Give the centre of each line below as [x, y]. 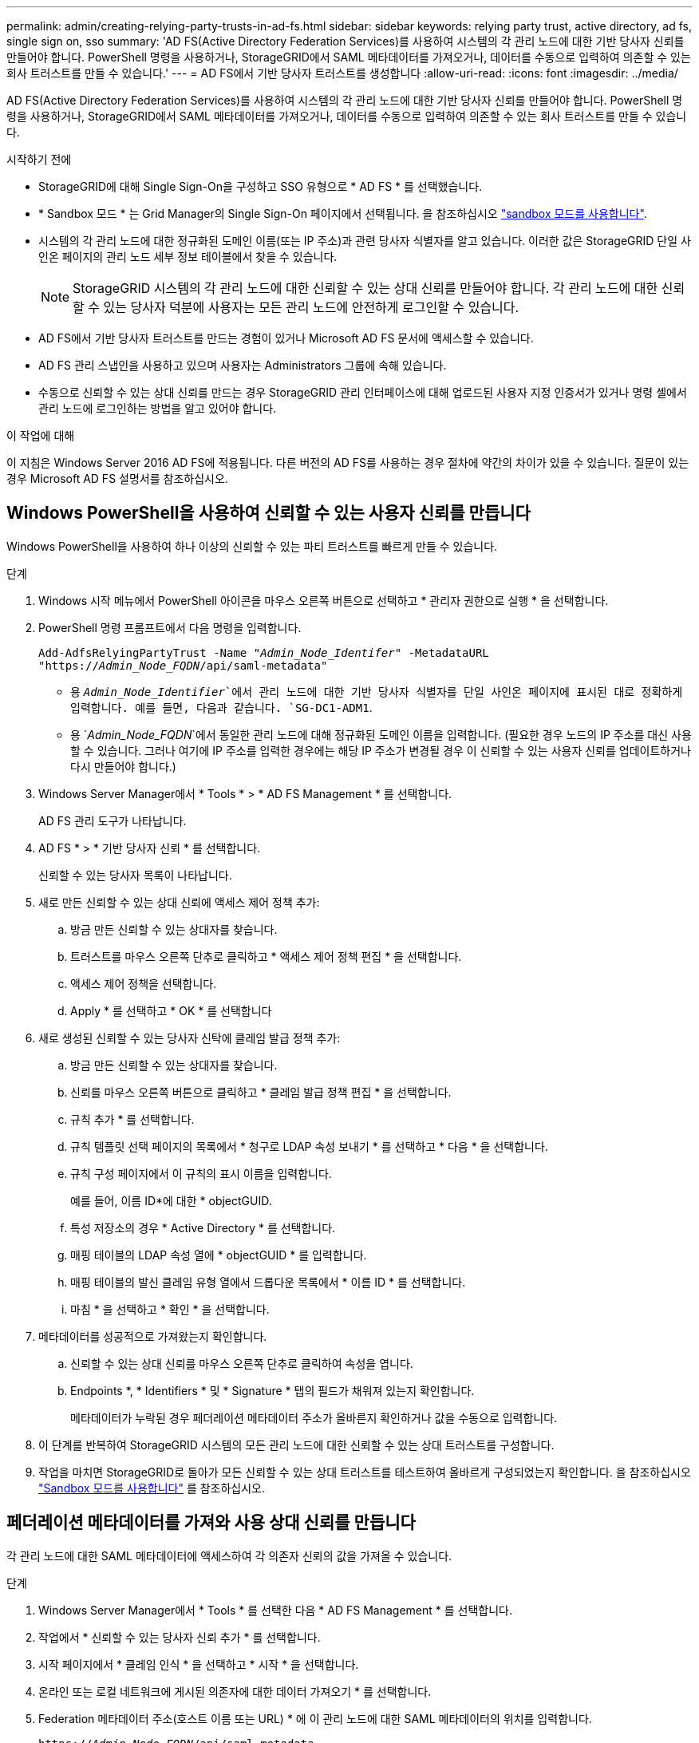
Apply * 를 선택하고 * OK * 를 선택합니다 [171, 1010]
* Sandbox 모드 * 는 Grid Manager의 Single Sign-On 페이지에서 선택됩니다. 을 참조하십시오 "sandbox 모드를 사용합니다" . [343, 213]
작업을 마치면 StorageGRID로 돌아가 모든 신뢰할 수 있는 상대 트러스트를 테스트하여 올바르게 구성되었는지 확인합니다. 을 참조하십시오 [365, 1472]
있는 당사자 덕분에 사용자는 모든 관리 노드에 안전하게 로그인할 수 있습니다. [311, 307]
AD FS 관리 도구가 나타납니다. [113, 820]
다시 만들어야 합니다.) [123, 766]
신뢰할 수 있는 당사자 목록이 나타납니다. [135, 875]
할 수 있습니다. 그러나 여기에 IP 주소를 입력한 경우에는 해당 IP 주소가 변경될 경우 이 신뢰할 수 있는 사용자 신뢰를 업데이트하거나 [381, 750]
